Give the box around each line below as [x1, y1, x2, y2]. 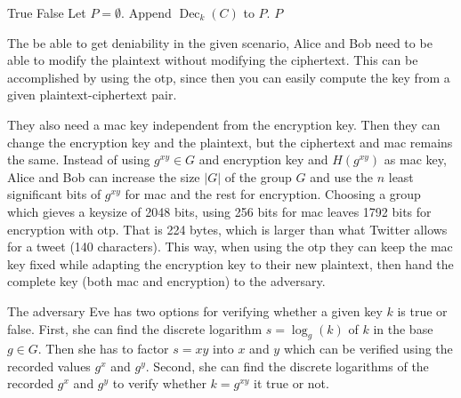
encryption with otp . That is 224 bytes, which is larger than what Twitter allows [7, 219, 448, 238]
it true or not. [254, 374, 329, 393]
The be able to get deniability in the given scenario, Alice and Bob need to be [7, 33, 433, 52]
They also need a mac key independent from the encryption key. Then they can [7, 115, 441, 133]
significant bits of [7, 185, 101, 203]
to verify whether [112, 374, 206, 393]
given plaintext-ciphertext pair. [7, 85, 177, 104]
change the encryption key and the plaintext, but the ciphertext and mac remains [7, 132, 453, 151]
